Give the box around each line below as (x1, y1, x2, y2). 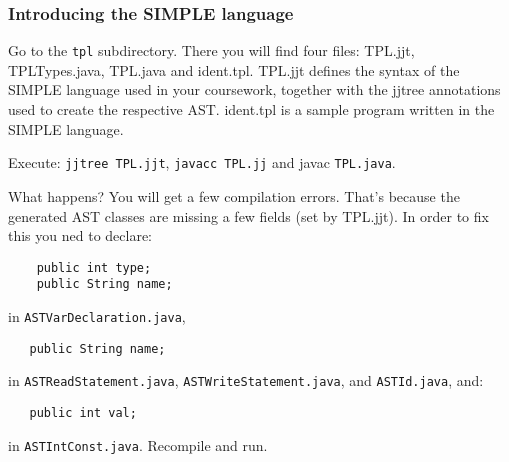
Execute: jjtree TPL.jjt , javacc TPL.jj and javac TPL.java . (8, 152, 396, 173)
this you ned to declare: (8, 225, 153, 246)
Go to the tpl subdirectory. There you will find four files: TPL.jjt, (8, 40, 415, 61)
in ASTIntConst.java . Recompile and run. (8, 434, 268, 455)
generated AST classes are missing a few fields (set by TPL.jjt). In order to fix (8, 205, 489, 226)
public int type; (36, 260, 152, 275)
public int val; (29, 405, 137, 420)
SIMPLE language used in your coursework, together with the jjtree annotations (8, 79, 501, 100)
